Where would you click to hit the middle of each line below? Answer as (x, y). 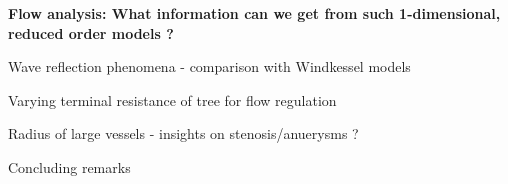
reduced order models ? (91, 32)
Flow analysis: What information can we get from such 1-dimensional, (254, 13)
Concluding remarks (69, 166)
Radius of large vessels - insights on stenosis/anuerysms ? (183, 133)
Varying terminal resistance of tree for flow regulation (172, 99)
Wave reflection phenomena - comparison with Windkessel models (209, 66)
